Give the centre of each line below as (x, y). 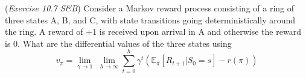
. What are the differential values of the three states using (125, 43)
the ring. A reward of (44, 31)
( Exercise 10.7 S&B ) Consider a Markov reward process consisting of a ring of (150, 8)
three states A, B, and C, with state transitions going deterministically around (150, 19)
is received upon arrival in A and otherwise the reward (200, 31)
